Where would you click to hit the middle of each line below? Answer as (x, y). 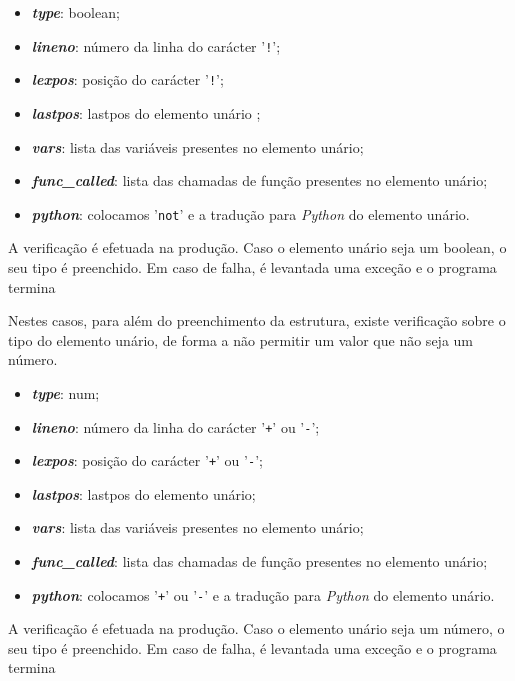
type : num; (65, 392)
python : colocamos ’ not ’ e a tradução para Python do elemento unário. (250, 213)
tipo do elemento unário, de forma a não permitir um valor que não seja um (240, 339)
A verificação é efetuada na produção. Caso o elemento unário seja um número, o (256, 628)
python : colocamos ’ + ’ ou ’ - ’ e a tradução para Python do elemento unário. (263, 594)
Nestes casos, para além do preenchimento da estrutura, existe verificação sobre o (257, 320)
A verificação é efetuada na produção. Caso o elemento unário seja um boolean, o (257, 247)
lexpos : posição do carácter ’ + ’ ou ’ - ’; (147, 460)
